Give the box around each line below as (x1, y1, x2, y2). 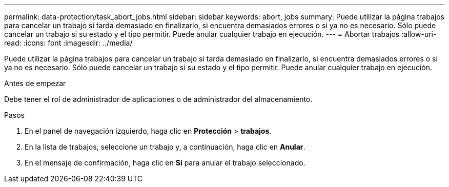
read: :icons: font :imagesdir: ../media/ (4, 38, 133, 47)
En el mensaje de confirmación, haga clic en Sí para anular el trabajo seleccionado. (25, 158, 305, 167)
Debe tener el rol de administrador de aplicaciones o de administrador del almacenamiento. (4, 95, 313, 103)
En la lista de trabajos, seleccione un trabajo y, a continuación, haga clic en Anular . (25, 142, 305, 151)
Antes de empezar (4, 79, 66, 88)
